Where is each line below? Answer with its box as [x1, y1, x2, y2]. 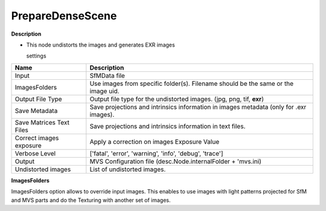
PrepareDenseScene [11, 9, 117, 22]
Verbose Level [14, 149, 56, 157]
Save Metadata [14, 106, 58, 115]
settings [26, 52, 46, 60]
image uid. [89, 86, 120, 95]
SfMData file [89, 71, 125, 80]
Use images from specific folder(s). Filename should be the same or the [89, 79, 294, 88]
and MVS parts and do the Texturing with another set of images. [11, 196, 171, 204]
